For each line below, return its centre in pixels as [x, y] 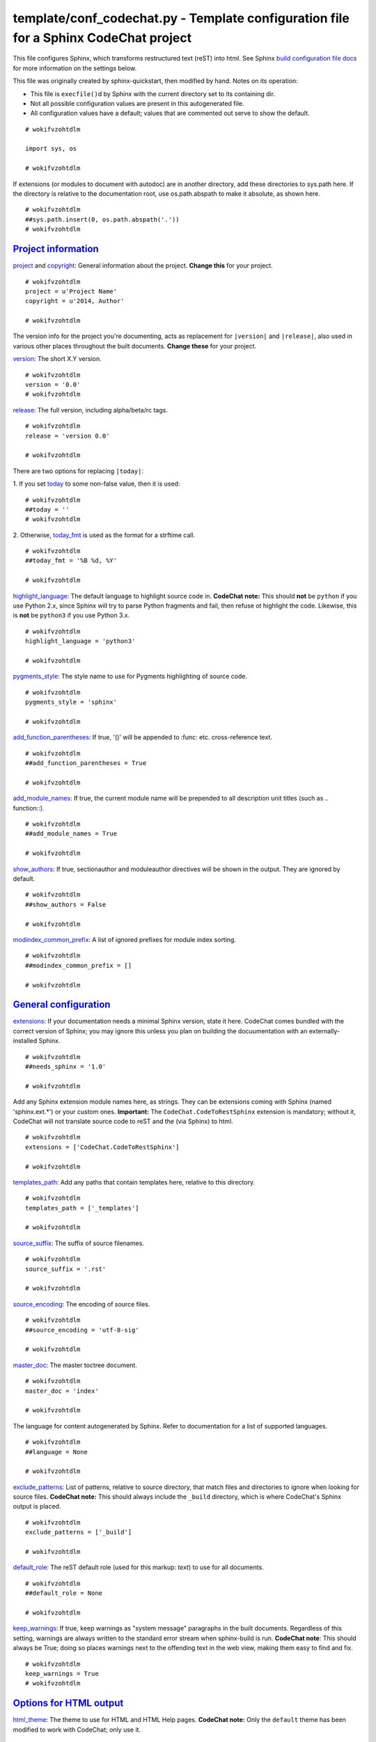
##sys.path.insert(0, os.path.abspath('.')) [103, 219]
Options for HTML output [68, 1703]
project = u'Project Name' [71, 291]
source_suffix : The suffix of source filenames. [78, 1243]
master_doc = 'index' [62, 1391]
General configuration [62, 1004]
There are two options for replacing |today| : [78, 471]
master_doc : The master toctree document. [75, 1365]
